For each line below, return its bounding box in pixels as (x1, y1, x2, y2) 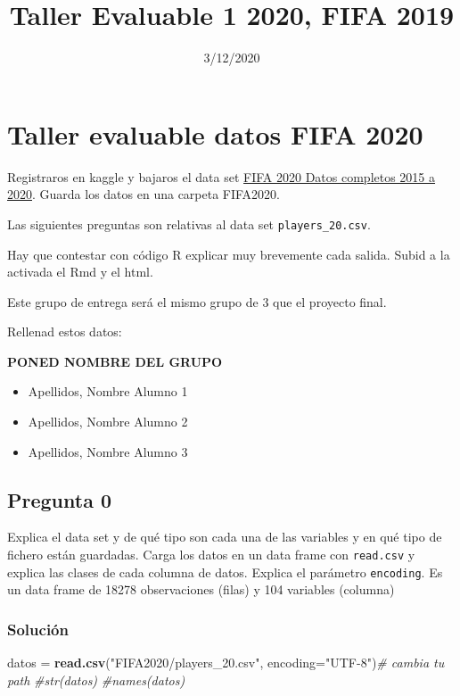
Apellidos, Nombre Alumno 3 (28, 442, 188, 460)
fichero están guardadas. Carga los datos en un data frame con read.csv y (7, 545, 415, 564)
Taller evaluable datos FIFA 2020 (7, 115, 423, 152)
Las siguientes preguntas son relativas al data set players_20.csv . (7, 214, 371, 233)
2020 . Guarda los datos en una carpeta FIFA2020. (7, 185, 281, 203)
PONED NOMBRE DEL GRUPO (7, 352, 223, 370)
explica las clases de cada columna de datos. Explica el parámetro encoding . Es (7, 562, 443, 581)
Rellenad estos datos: (7, 322, 122, 341)
